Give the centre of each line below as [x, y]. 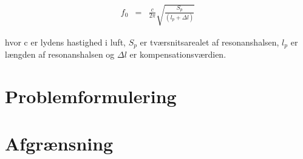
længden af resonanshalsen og [60, 54]
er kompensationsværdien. [178, 54]
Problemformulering [91, 96]
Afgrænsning [59, 144]
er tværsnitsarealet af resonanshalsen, [209, 42]
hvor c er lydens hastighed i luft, [65, 42]
